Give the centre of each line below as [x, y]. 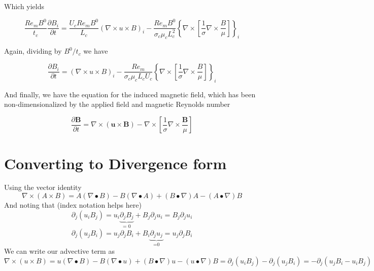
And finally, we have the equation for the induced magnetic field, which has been [130, 94]
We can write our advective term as [59, 251]
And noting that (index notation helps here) [73, 205]
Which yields [24, 6]
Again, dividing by [33, 51]
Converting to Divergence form [115, 163]
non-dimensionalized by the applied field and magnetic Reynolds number [117, 104]
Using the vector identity [43, 187]
